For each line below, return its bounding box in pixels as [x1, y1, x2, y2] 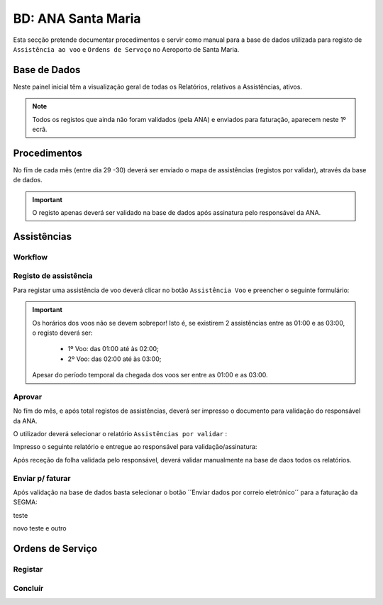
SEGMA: [13, 498, 38, 506]
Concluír [13, 583, 44, 593]
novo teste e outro [13, 524, 67, 533]
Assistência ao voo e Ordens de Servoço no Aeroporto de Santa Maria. [13, 45, 240, 53]
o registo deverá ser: [32, 328, 93, 337]
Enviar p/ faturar [13, 473, 71, 483]
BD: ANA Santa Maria [13, 11, 141, 26]
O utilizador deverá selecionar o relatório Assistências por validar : [13, 430, 227, 438]
